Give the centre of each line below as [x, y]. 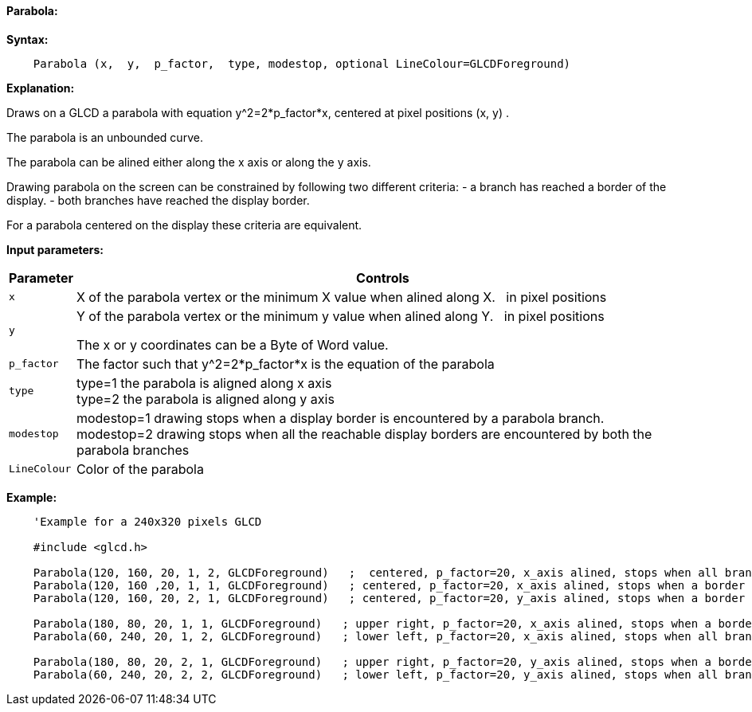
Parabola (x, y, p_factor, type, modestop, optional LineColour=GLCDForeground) [302, 63]
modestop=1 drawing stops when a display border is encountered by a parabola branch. [340, 418]
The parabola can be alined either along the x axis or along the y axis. [189, 162]
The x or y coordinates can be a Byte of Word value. [232, 344]
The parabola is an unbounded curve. [105, 137]
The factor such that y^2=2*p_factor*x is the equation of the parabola [285, 364]
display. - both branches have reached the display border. [158, 200]
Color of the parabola [140, 469]
